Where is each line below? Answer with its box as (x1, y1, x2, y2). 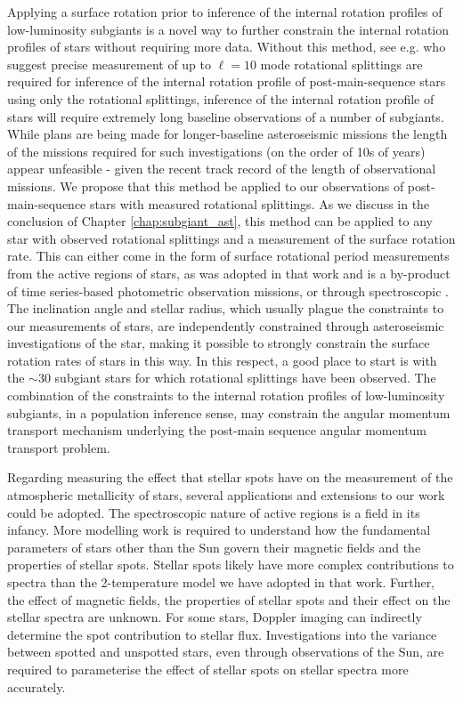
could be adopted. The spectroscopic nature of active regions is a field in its (7, 503, 420, 521)
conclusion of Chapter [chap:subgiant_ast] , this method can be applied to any (7, 212, 433, 230)
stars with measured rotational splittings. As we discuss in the (90, 194, 430, 213)
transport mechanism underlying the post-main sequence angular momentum (7, 421, 427, 440)
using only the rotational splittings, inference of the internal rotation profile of (7, 89, 435, 108)
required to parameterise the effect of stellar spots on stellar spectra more (7, 659, 409, 678)
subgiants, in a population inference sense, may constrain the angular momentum (7, 403, 451, 422)
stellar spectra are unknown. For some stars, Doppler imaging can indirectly (7, 608, 422, 626)
